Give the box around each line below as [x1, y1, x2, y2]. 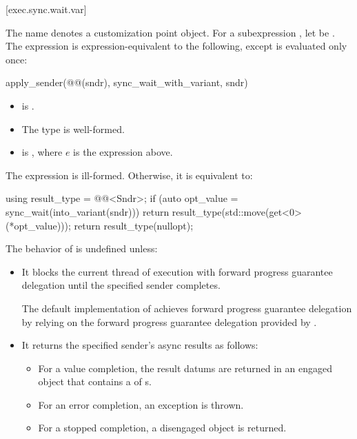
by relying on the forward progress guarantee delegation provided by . [21, 314, 317, 329]
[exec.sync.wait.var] [6, 2, 87, 16]
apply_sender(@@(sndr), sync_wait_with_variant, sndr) [6, 75, 248, 90]
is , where [21, 145, 63, 159]
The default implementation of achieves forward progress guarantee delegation [21, 300, 352, 315]
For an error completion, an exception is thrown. [38, 397, 244, 411]
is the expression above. [73, 145, 173, 159]
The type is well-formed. [21, 121, 125, 136]
